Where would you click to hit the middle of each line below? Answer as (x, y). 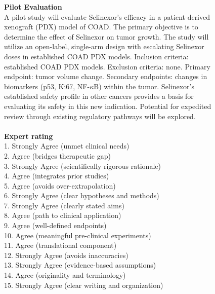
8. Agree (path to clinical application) (63, 215)
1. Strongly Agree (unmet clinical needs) (67, 146)
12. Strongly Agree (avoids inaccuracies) (66, 255)
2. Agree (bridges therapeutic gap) (57, 155)
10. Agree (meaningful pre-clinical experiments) (78, 235)
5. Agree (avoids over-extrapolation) (60, 185)
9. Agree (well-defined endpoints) (55, 225)
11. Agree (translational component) (60, 245)
